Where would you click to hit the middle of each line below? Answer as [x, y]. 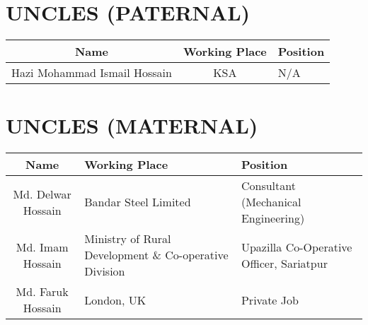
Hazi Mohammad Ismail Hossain [92, 73]
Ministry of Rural [128, 239]
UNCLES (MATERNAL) [132, 125]
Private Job [270, 300]
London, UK [115, 300]
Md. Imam [42, 247]
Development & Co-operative [156, 255]
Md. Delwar [42, 194]
